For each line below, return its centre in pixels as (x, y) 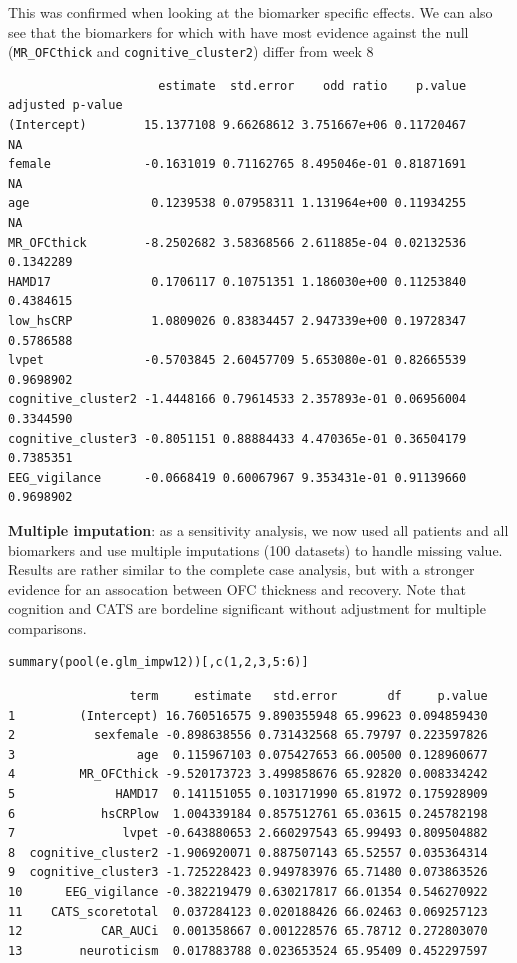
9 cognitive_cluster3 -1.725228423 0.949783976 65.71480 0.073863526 (248, 872)
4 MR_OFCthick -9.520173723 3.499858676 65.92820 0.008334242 (248, 774)
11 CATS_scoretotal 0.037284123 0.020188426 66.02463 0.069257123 (248, 911)
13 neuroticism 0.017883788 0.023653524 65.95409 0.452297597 (248, 950)
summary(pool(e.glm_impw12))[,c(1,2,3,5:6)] (158, 662)
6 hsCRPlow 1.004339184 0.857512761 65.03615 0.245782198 (248, 813)
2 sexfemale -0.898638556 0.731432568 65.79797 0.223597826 (248, 735)
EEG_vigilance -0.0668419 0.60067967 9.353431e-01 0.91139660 (237, 477)
